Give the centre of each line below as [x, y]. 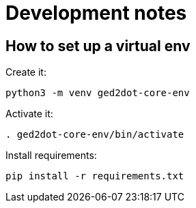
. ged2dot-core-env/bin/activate [95, 135]
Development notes [96, 13]
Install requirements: [51, 155]
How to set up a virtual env [98, 46]
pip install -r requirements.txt [95, 176]
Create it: [26, 72]
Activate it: [29, 114]
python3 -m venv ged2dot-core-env [98, 93]
